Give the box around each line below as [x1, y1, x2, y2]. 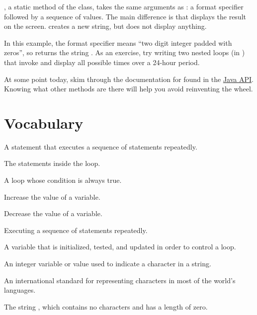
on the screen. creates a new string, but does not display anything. [4, 21, 207, 31]
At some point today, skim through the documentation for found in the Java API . [4, 74, 254, 84]
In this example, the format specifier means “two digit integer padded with [4, 37, 232, 48]
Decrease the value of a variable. [4, 208, 102, 219]
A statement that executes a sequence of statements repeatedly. [4, 141, 197, 152]
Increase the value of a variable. [4, 191, 100, 202]
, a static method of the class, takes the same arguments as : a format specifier [4, 1, 244, 11]
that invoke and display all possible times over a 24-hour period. [4, 57, 200, 67]
